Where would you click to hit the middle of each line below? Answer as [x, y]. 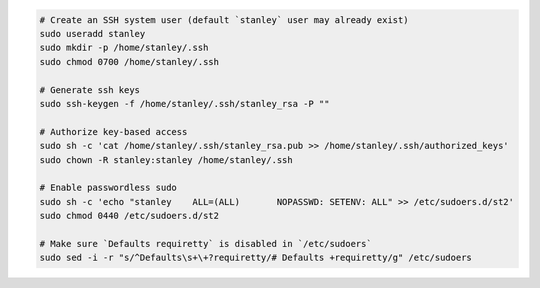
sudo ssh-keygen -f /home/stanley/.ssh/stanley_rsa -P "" [184, 103]
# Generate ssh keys [89, 89]
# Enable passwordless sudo [108, 188]
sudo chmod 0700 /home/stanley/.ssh [129, 61]
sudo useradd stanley [92, 33]
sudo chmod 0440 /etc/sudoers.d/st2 [129, 216]
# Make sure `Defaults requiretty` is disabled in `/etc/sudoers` [205, 243]
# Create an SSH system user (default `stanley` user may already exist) [224, 19]
